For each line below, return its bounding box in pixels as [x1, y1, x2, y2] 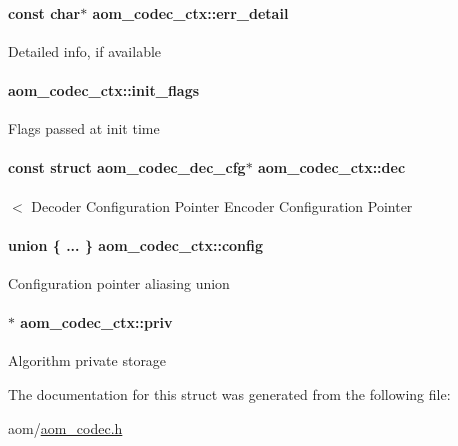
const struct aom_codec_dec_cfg [8, 157, 246, 178]
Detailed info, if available [8, 40, 162, 61]
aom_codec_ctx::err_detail [92, 2, 289, 23]
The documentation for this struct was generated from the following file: [8, 383, 451, 404]
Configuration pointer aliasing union [8, 272, 230, 293]
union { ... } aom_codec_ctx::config [8, 234, 264, 255]
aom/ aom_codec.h [8, 417, 123, 438]
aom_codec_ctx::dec [257, 157, 406, 178]
